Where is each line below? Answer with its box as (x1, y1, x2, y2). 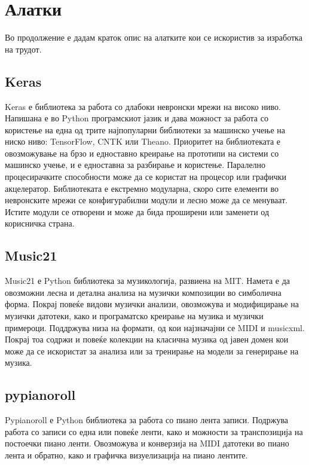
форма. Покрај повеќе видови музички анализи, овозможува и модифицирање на (5, 298, 299, 310)
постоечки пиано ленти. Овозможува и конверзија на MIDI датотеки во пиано (5, 437, 289, 449)
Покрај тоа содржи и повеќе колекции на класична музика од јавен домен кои (5, 333, 289, 345)
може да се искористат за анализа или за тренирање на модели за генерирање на (5, 344, 299, 357)
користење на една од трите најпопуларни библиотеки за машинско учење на (5, 123, 286, 136)
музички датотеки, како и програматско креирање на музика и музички (5, 310, 264, 322)
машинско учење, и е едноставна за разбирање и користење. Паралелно (5, 158, 266, 171)
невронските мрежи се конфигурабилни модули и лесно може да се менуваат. (5, 194, 288, 206)
